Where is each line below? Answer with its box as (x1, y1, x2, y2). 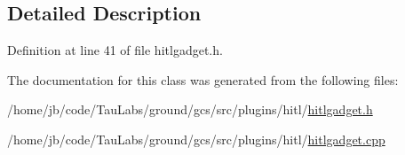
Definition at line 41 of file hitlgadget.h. (7, 41, 223, 59)
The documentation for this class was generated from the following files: (7, 70, 399, 89)
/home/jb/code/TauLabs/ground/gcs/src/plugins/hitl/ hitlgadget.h (7, 100, 373, 119)
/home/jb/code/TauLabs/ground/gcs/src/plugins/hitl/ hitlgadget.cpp (7, 129, 385, 148)
